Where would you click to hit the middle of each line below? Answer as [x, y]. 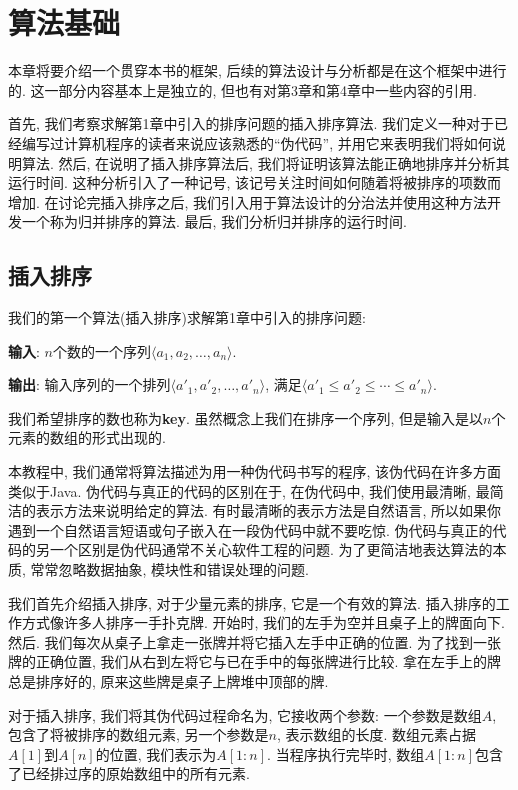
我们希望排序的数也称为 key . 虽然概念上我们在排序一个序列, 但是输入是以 [246, 417]
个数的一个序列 [101, 350]
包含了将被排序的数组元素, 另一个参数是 [138, 734]
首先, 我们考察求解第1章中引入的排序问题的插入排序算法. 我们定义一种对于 [251, 123]
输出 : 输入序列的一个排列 [89, 384]
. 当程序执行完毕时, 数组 [346, 753]
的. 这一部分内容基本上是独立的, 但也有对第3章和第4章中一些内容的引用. [242, 89]
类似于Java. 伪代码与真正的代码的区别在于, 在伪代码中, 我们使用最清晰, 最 [249, 490]
